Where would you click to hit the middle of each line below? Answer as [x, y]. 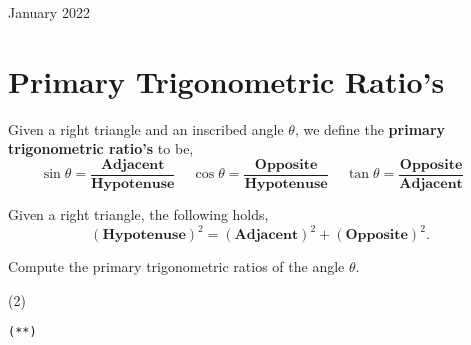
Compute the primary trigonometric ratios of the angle [176, 266]
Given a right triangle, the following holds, [138, 213]
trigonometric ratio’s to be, [101, 148]
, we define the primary [370, 128]
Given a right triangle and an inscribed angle [146, 128]
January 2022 [49, 12]
